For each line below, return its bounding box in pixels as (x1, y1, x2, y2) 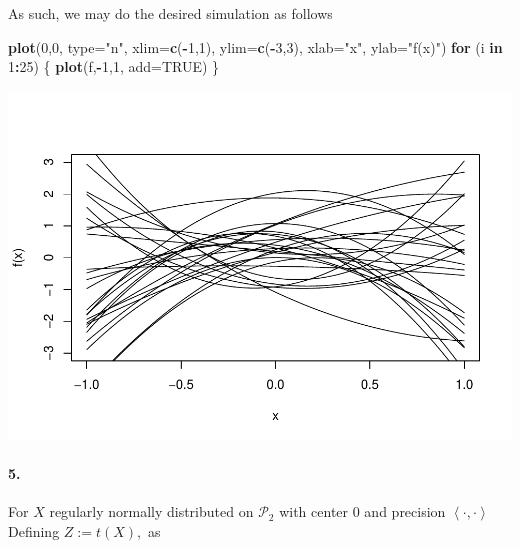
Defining (8, 520, 60, 541)
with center (279, 501, 349, 522)
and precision (364, 501, 446, 522)
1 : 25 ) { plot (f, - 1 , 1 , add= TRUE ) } (8, 56, 220, 77)
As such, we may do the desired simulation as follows (8, 3, 333, 23)
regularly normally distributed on (49, 501, 254, 522)
